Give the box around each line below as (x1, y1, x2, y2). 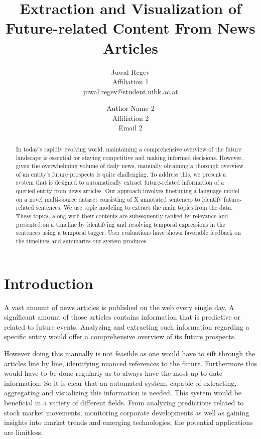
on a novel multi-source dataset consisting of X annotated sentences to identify (16, 195, 222, 203)
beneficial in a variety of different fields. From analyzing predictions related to (4, 397, 244, 408)
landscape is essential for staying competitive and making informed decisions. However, (16, 153, 243, 162)
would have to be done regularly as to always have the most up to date (4, 368, 223, 378)
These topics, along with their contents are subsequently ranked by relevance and (16, 212, 228, 220)
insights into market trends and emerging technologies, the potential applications (4, 417, 253, 427)
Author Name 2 (106, 103, 155, 113)
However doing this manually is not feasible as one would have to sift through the (4, 348, 255, 359)
